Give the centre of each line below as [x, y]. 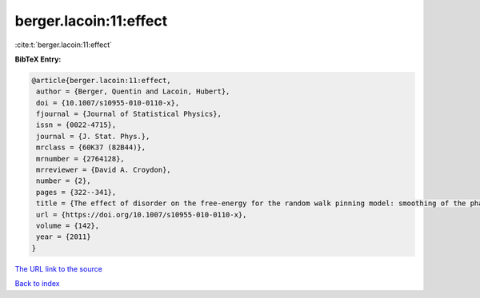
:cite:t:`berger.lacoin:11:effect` [63, 45]
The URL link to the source [59, 268]
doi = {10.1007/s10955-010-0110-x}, [108, 103]
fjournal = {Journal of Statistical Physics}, [129, 114]
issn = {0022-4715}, [76, 125]
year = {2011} [64, 237]
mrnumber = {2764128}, [81, 159]
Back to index [37, 284]
